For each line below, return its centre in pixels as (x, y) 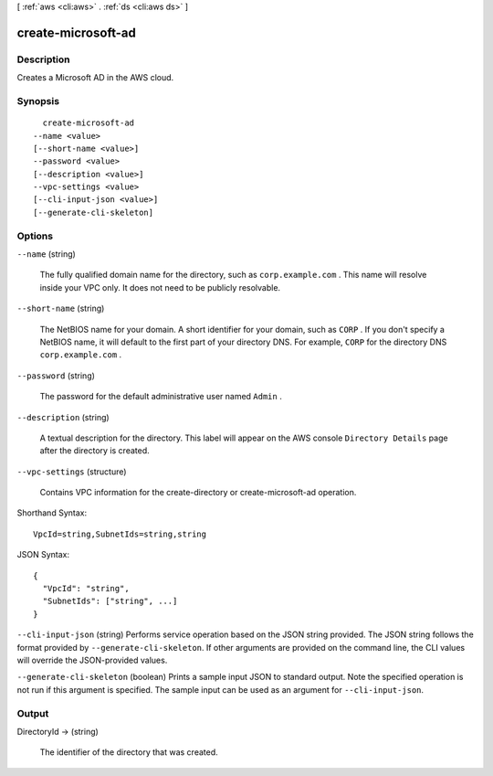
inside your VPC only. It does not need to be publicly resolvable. (160, 287)
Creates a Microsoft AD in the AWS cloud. (95, 78)
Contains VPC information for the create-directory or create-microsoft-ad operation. (198, 493)
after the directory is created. (94, 451)
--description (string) (63, 417)
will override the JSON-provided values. (92, 660)
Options (35, 236)
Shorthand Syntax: (52, 513)
